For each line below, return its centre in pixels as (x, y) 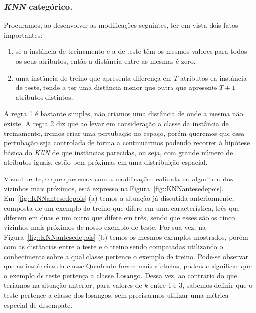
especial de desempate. (38, 304)
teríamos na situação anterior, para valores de (73, 285)
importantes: (23, 34)
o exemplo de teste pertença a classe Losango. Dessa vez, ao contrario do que (121, 275)
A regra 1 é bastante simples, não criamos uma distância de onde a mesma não (124, 113)
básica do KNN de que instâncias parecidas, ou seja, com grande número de (119, 152)
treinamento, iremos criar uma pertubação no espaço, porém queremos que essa (124, 133)
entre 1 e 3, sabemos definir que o (201, 285)
